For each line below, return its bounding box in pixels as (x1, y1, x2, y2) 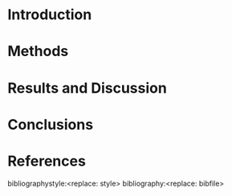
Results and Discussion (7, 78, 168, 97)
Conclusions (7, 115, 94, 134)
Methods (7, 42, 69, 61)
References (7, 152, 86, 170)
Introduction (7, 6, 92, 24)
